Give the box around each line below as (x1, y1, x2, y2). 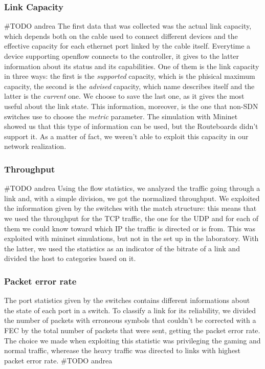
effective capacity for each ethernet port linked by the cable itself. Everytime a (4, 40, 251, 51)
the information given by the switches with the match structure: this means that (4, 203, 257, 213)
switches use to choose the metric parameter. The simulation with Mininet (4, 111, 238, 121)
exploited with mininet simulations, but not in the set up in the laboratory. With (4, 233, 259, 244)
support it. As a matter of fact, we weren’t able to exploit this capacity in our (4, 131, 249, 141)
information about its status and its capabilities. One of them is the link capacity (4, 60, 259, 71)
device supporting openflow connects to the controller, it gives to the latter (4, 51, 239, 61)
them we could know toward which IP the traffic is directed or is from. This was (4, 223, 256, 233)
